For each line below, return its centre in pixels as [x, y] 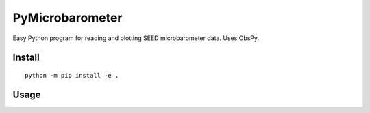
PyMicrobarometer [67, 18]
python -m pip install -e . [72, 75]
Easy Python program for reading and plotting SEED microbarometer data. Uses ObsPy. [136, 38]
